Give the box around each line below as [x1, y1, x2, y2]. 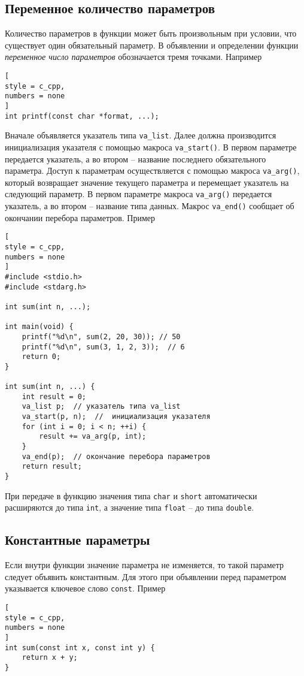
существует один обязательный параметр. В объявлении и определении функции [5, 38, 299, 51]
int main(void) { [5, 322, 74, 331]
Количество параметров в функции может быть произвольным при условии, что [5, 27, 297, 40]
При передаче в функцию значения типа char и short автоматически [5, 489, 257, 502]
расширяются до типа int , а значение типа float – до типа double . [5, 501, 254, 514]
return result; [22, 462, 82, 471]
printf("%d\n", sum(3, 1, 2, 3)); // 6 [22, 342, 185, 351]
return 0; [22, 352, 61, 361]
